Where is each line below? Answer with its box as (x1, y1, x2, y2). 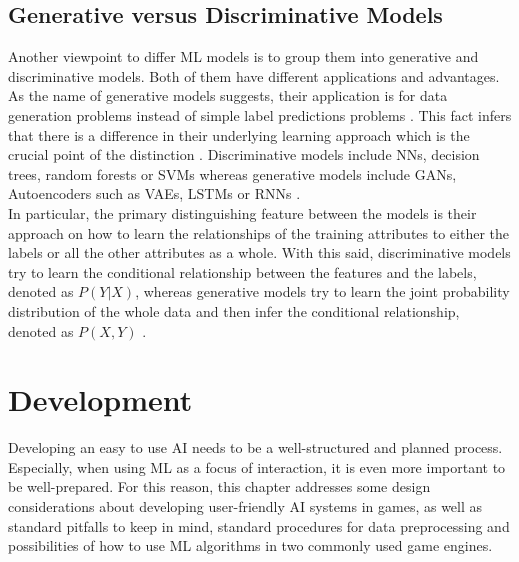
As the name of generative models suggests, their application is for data (8, 85, 448, 106)
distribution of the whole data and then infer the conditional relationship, (8, 300, 460, 321)
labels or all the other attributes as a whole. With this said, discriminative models (8, 242, 511, 263)
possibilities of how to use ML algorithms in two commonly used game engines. (8, 535, 493, 556)
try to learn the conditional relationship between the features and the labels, (8, 261, 477, 282)
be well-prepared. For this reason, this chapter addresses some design (8, 476, 431, 497)
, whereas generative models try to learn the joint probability (135, 281, 510, 302)
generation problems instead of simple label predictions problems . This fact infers (8, 104, 512, 125)
